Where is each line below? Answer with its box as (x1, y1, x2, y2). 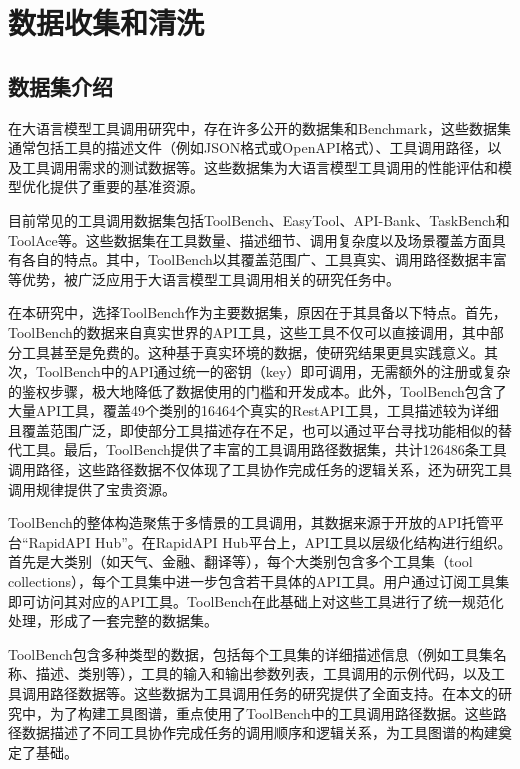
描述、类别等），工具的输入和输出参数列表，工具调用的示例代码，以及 (35, 663, 491, 684)
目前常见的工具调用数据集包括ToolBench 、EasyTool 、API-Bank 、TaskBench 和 (8, 209, 510, 230)
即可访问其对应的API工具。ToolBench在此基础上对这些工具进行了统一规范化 (8, 590, 504, 611)
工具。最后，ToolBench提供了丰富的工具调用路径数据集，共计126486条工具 (21, 439, 507, 460)
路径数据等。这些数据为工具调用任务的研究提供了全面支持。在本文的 (49, 683, 498, 704)
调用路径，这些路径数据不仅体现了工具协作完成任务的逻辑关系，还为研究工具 (8, 459, 512, 480)
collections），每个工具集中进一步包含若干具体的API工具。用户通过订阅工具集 (8, 571, 510, 592)
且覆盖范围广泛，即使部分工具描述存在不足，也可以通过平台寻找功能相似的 (8, 419, 498, 440)
